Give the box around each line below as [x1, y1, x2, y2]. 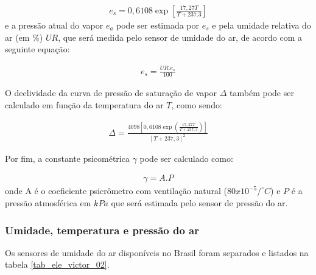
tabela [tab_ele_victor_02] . [5, 258, 110, 271]
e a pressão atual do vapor [5, 19, 104, 32]
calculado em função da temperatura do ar [5, 98, 164, 111]
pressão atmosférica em [5, 197, 91, 209]
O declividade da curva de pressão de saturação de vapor [5, 86, 217, 99]
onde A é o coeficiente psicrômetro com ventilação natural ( [5, 184, 227, 197]
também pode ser [230, 86, 294, 99]
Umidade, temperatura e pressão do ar [5, 222, 199, 237]
